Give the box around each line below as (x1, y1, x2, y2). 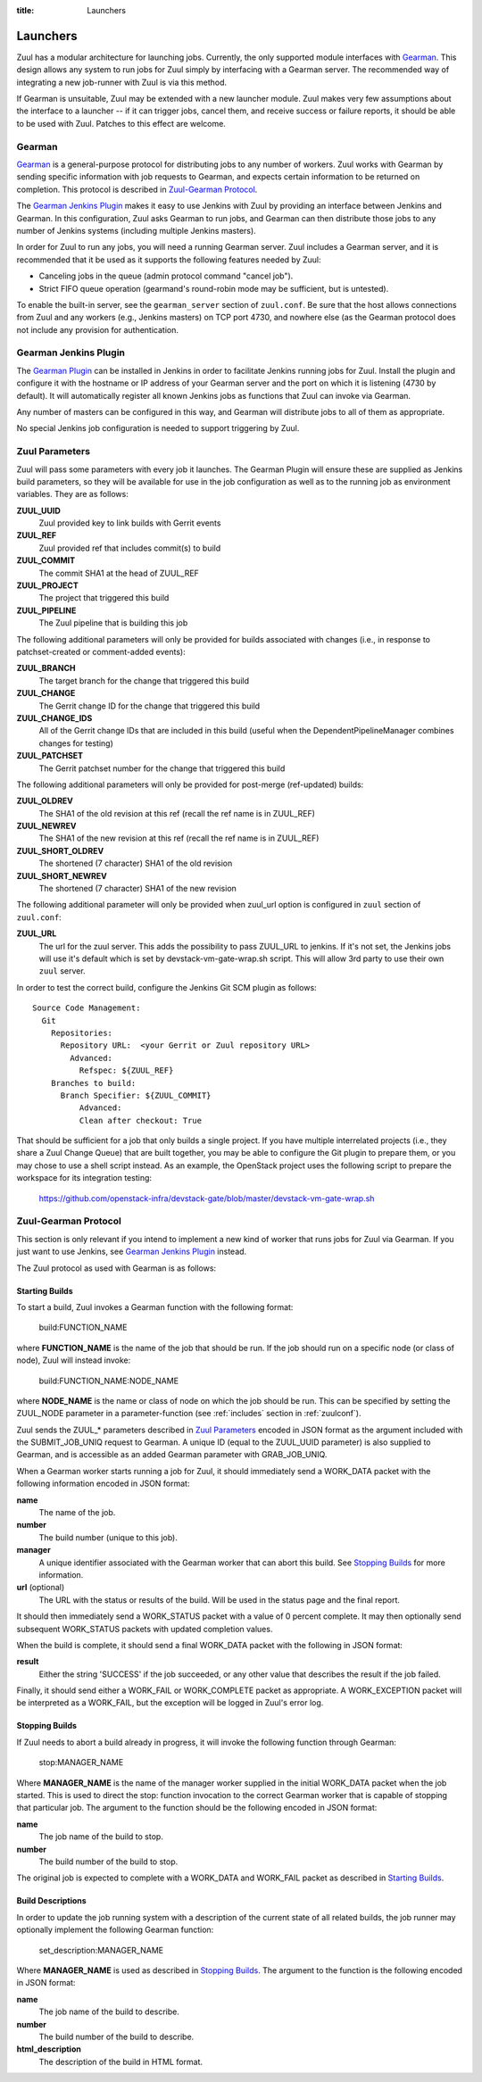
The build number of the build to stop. (38, 1856, 179, 1867)
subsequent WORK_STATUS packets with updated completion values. (16, 1623, 273, 1634)
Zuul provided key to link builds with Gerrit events (38, 518, 221, 528)
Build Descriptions (16, 1895, 87, 1906)
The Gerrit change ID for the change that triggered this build (38, 701, 261, 711)
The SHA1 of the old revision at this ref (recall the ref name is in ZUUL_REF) (38, 808, 316, 818)
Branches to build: (50, 1078, 137, 1088)
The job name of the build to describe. (38, 2006, 180, 2017)
